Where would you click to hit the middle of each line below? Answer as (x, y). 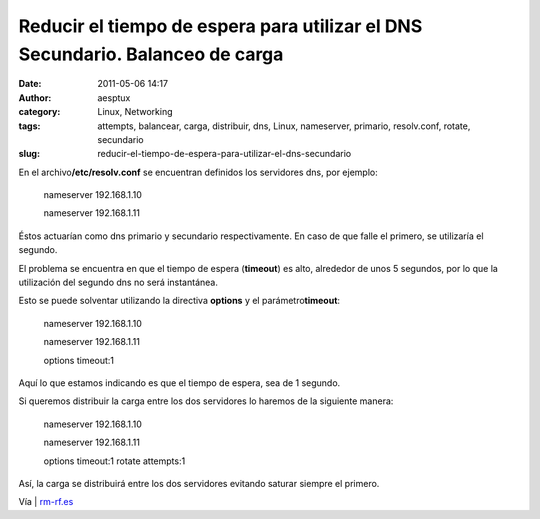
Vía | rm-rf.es (46, 502)
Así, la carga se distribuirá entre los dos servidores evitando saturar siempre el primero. (199, 483)
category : (39, 112)
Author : (35, 97)
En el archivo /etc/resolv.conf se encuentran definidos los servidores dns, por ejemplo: (198, 172)
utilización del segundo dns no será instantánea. (118, 282)
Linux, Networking (135, 112)
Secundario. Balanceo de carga (151, 54)
